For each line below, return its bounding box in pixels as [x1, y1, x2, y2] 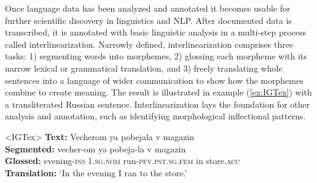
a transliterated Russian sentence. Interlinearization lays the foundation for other [5, 97, 310, 110]
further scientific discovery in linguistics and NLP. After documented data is [5, 13, 292, 26]
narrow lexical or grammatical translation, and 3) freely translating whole [5, 61, 283, 74]
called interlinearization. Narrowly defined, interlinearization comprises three [5, 37, 294, 50]
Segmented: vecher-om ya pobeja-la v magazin [5, 142, 186, 155]
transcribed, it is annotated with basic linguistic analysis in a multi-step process [5, 26, 307, 39]
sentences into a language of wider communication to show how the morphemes [5, 73, 303, 86]
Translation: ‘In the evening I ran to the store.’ [5, 166, 187, 179]
